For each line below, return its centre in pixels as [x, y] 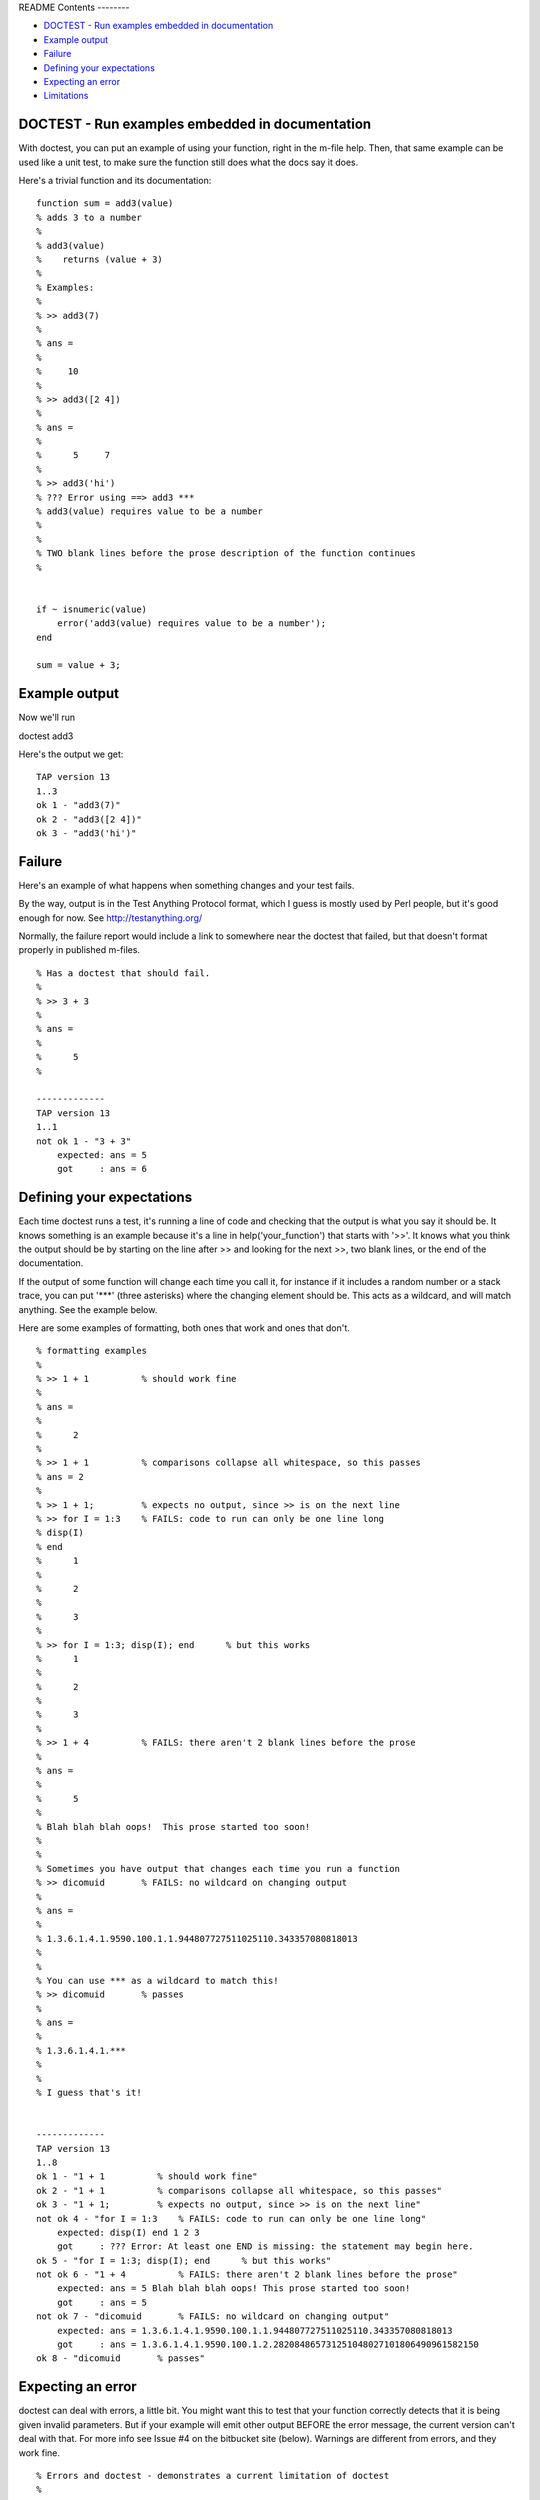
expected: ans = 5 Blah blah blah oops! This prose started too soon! [233, 2288]
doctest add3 [46, 736]
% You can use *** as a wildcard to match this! [157, 1980]
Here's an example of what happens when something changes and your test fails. [186, 885]
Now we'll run [46, 717]
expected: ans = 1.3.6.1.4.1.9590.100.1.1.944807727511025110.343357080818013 [254, 2330]
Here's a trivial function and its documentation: [115, 181]
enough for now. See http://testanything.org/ [110, 917]
